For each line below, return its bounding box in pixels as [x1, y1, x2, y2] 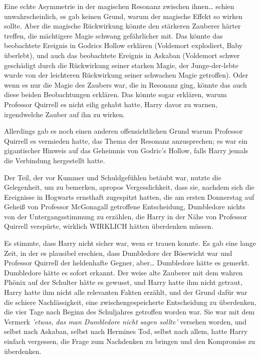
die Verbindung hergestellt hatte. [4, 155, 105, 165]
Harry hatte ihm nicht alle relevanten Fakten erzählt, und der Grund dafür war [4, 287, 247, 297]
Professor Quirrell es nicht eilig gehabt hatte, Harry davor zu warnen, [4, 99, 217, 109]
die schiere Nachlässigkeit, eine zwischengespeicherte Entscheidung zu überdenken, [4, 296, 256, 307]
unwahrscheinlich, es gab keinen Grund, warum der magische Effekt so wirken [4, 11, 242, 21]
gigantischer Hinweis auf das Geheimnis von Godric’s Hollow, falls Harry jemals [4, 145, 248, 156]
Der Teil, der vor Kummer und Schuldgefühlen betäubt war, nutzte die [4, 172, 221, 182]
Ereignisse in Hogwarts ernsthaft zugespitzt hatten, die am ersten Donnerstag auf [4, 191, 254, 202]
